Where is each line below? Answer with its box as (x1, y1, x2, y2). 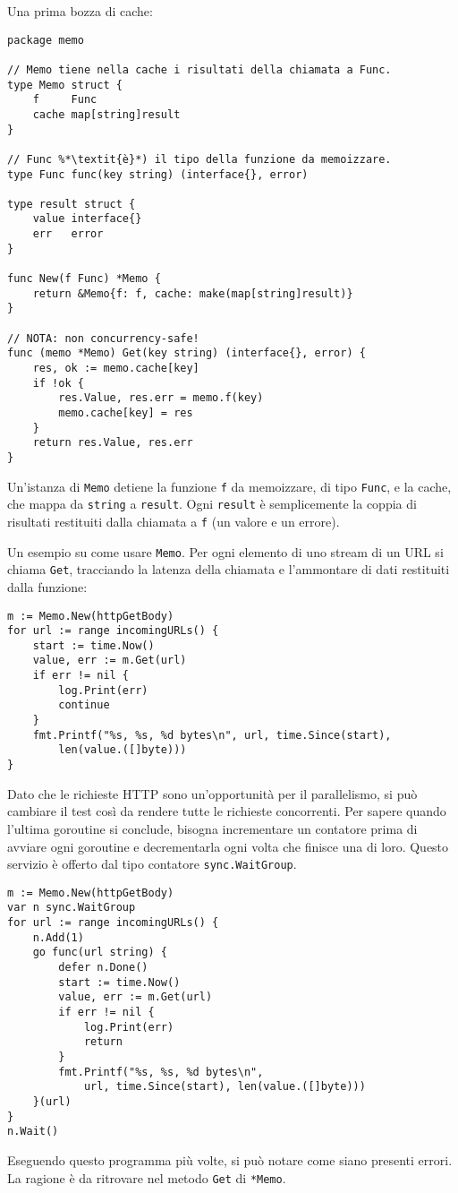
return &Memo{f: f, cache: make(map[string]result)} (32, 287, 353, 300)
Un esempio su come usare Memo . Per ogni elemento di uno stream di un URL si (7, 542, 444, 561)
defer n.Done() (58, 961, 148, 974)
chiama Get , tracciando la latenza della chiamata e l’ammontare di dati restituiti (7, 560, 450, 579)
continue (58, 699, 110, 712)
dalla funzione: (7, 577, 88, 596)
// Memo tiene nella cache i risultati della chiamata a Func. (7, 63, 392, 76)
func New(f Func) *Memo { (7, 272, 161, 286)
